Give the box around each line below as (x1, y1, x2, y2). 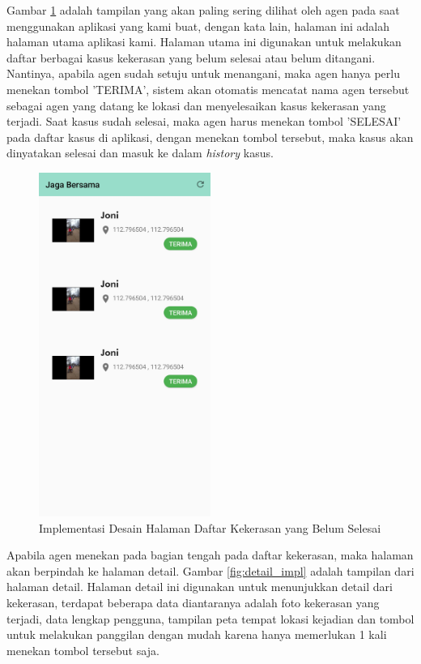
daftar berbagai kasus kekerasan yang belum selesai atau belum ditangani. (6, 49, 376, 66)
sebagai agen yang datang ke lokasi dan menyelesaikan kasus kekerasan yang (6, 96, 386, 114)
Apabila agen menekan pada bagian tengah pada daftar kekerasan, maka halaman (6, 546, 414, 563)
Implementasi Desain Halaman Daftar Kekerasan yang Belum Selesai (39, 519, 381, 536)
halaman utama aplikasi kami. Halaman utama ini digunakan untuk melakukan (6, 33, 402, 50)
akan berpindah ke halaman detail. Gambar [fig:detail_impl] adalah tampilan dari (6, 562, 415, 579)
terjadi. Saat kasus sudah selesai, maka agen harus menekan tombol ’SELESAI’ (6, 113, 402, 130)
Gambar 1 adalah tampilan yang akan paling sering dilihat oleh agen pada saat (6, 2, 400, 18)
